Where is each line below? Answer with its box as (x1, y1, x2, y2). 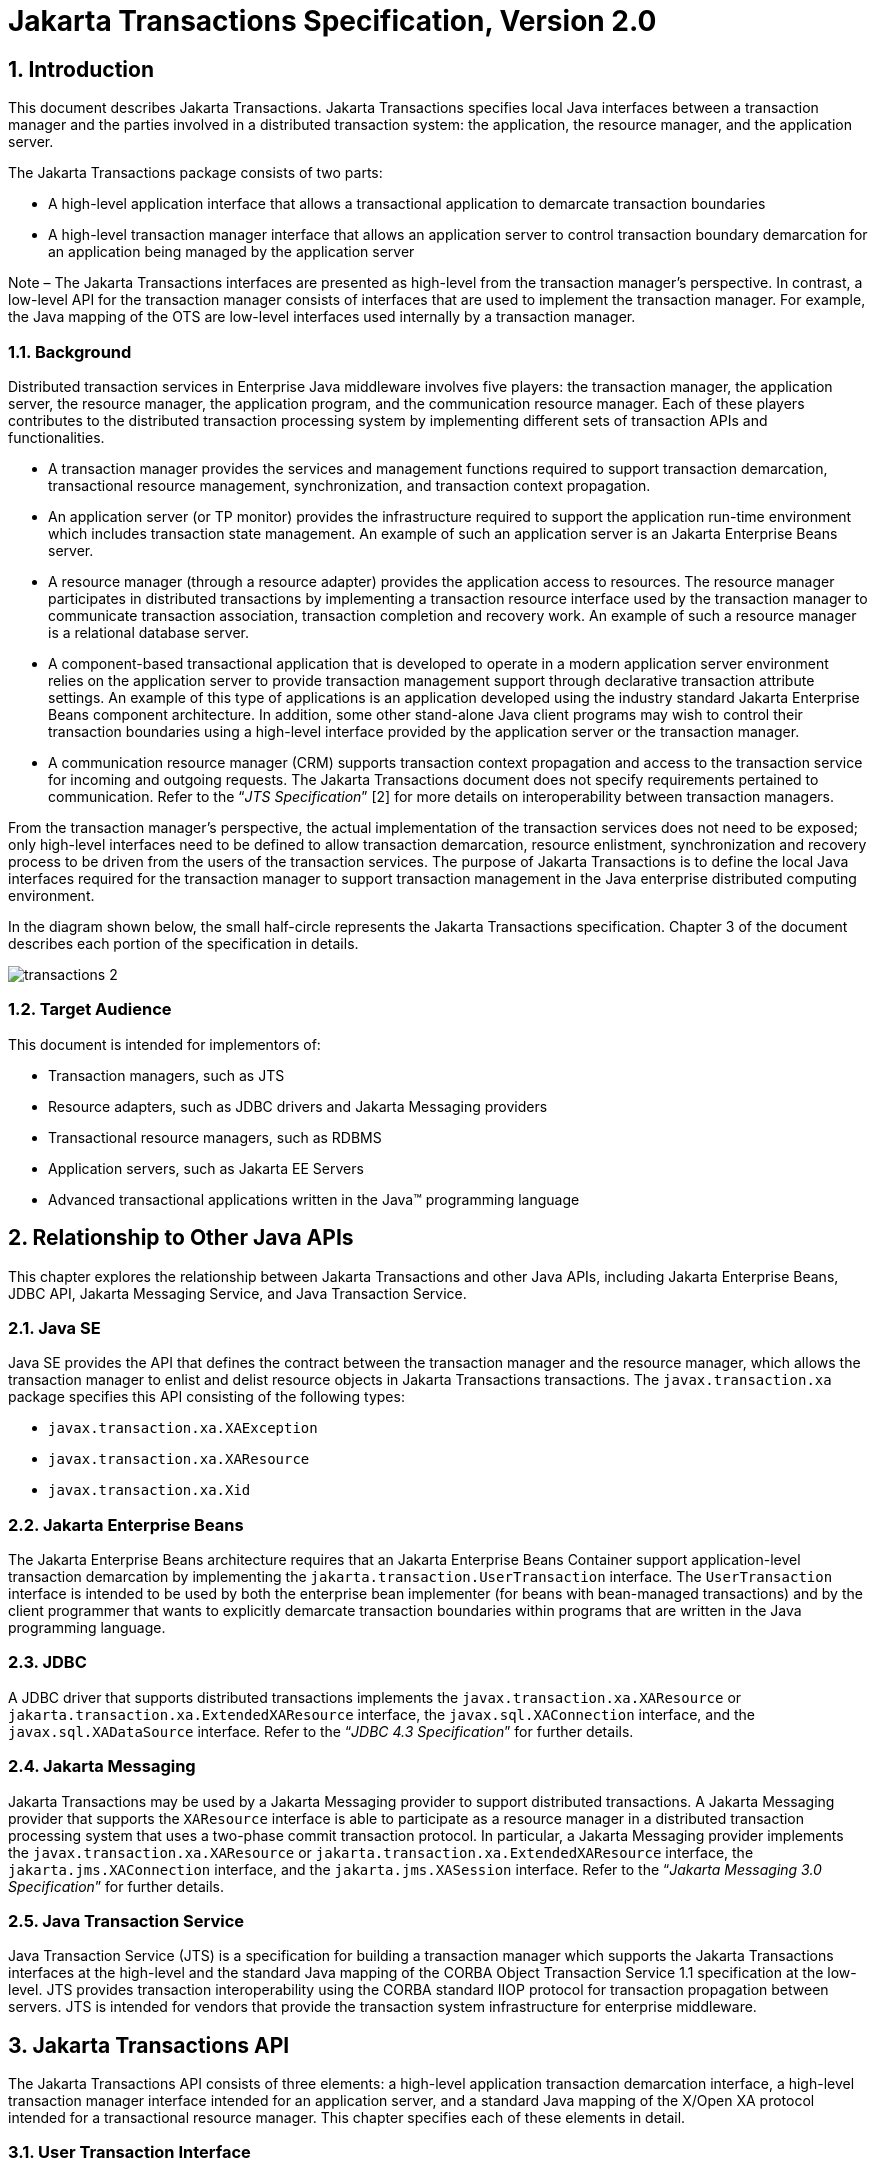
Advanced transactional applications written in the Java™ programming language (48, 1190, 580, 1208)
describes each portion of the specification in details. (8, 934, 359, 952)
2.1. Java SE (8, 1317, 101, 1338)
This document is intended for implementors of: (8, 1035, 321, 1053)
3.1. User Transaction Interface (8, 2142, 251, 2163)
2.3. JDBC (8, 1652, 87, 1673)
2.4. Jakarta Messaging (8, 1756, 196, 1777)
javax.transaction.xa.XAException (48, 1420, 318, 1437)
